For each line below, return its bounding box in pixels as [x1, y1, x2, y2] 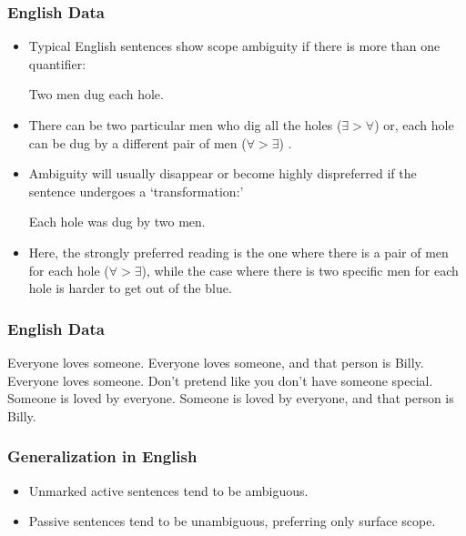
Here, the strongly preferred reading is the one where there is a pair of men [28, 242, 449, 261]
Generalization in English [7, 445, 198, 468]
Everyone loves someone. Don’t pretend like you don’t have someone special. [7, 370, 433, 389]
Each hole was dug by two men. [28, 212, 206, 231]
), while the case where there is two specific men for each [141, 260, 459, 279]
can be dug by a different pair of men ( [28, 133, 247, 152]
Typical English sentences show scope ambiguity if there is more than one [28, 36, 441, 56]
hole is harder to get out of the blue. [28, 278, 232, 298]
